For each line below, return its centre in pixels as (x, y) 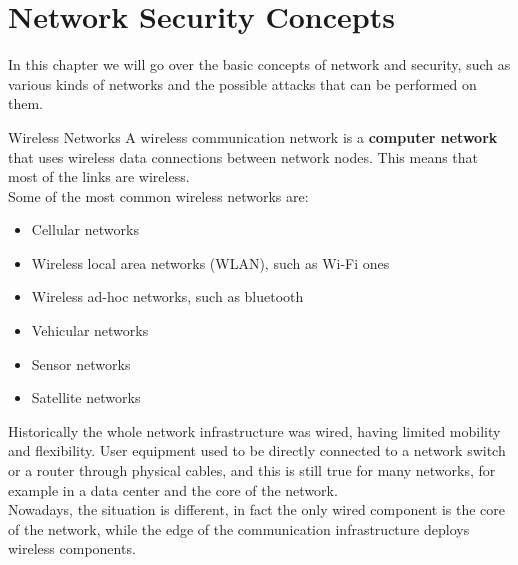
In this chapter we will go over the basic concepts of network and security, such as (259, 64)
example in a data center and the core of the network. (173, 489)
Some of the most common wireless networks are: (158, 195)
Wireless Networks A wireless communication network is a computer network (253, 136)
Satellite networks (86, 397)
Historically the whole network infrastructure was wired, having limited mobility (254, 430)
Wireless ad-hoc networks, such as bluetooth (167, 296)
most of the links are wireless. (99, 176)
